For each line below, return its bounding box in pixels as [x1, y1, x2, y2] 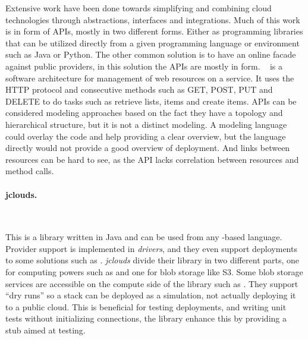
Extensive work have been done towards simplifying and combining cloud [5, 2, 272, 14]
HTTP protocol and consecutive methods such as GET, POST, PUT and [5, 83, 273, 96]
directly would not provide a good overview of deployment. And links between [5, 141, 290, 154]
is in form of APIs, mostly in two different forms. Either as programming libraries [5, 25, 303, 37]
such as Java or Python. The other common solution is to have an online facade [5, 48, 296, 61]
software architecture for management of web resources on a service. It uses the [5, 71, 294, 84]
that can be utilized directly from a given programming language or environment [5, 36, 300, 49]
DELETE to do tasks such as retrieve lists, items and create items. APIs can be [5, 95, 297, 107]
